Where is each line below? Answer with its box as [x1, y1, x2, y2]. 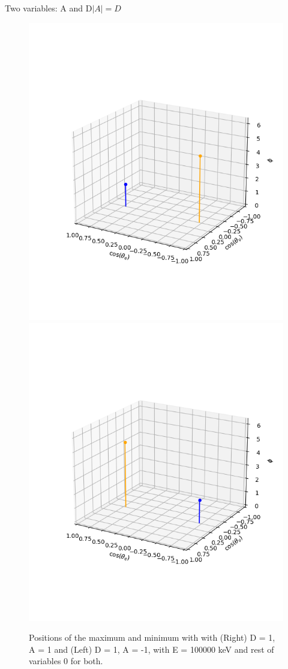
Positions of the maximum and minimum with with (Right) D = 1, [29, 631, 275, 644]
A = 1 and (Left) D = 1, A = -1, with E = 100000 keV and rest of [29, 643, 274, 655]
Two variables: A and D [5, 2, 92, 14]
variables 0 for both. [29, 655, 103, 667]
